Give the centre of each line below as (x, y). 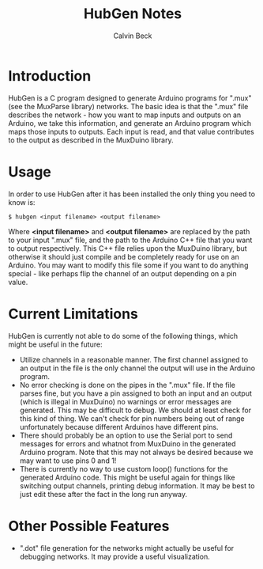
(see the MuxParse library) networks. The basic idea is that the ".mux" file (128, 106)
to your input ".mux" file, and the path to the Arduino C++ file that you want (130, 240)
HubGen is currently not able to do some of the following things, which (123, 336)
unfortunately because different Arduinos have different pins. (119, 427)
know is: (22, 202)
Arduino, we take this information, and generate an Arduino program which (130, 123)
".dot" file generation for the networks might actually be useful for (127, 548)
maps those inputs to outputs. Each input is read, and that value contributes (131, 131)
